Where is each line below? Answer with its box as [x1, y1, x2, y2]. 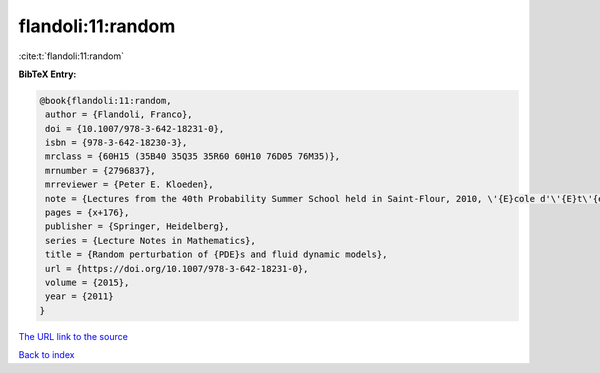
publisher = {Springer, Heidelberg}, [45, 221, 230, 232]
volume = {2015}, [45, 277, 130, 288]
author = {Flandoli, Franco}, [45, 109, 194, 120]
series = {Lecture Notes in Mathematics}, [45, 235, 257, 246]
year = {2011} [45, 291, 114, 302]
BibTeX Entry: [18, 68, 77, 80]
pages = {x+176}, [45, 207, 130, 219]
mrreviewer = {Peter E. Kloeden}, [45, 179, 214, 190]
